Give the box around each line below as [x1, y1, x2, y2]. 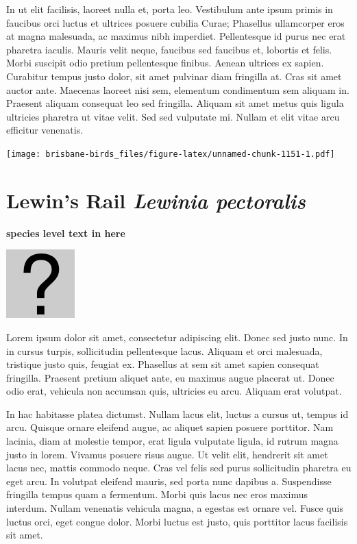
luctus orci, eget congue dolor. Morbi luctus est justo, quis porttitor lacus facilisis [6, 514, 348, 528]
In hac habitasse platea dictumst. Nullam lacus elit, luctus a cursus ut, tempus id [6, 406, 349, 421]
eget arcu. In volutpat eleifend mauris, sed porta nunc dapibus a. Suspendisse [6, 473, 332, 488]
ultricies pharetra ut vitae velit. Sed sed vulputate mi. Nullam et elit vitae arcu [6, 109, 340, 123]
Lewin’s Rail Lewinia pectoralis [6, 186, 306, 214]
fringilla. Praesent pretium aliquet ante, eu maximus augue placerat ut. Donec [6, 370, 334, 384]
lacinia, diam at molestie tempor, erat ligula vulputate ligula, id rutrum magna [6, 434, 338, 448]
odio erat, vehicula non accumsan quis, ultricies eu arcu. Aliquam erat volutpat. [6, 384, 342, 398]
